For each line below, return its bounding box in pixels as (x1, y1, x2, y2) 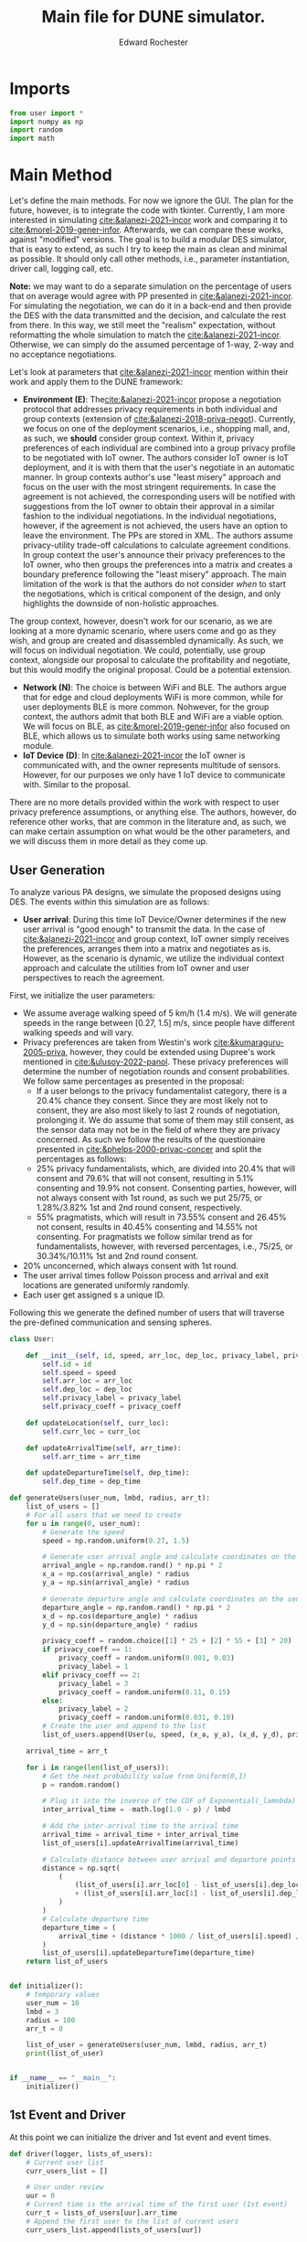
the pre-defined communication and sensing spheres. (9, 1317, 212, 1328)
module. (22, 741, 54, 752)
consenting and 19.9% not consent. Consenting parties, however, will (36, 1182, 297, 1193)
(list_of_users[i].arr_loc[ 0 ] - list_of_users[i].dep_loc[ (74, 1881, 304, 1890)
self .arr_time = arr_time (42, 1452, 142, 1461)
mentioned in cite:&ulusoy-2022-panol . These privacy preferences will (22, 1056, 289, 1067)
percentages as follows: (36, 1153, 127, 1164)
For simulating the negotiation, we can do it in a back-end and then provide (9, 300, 292, 312)
